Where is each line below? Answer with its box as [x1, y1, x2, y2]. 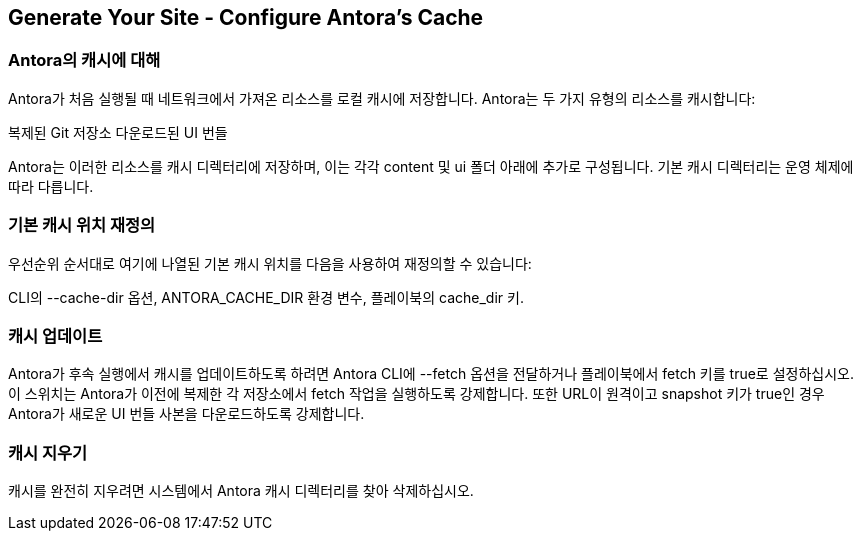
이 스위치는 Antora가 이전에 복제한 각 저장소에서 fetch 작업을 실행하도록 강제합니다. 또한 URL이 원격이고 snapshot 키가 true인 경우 [8, 385, 825, 403]
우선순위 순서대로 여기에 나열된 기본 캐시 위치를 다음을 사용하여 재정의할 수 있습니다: [8, 254, 532, 272]
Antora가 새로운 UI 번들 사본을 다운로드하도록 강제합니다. [8, 405, 365, 423]
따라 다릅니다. [8, 177, 94, 195]
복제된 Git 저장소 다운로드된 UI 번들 [8, 123, 228, 141]
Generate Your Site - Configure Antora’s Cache [8, 5, 484, 30]
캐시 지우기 [8, 442, 88, 463]
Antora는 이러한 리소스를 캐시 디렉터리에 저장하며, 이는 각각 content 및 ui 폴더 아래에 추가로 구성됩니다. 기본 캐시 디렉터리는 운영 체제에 [8, 157, 854, 175]
